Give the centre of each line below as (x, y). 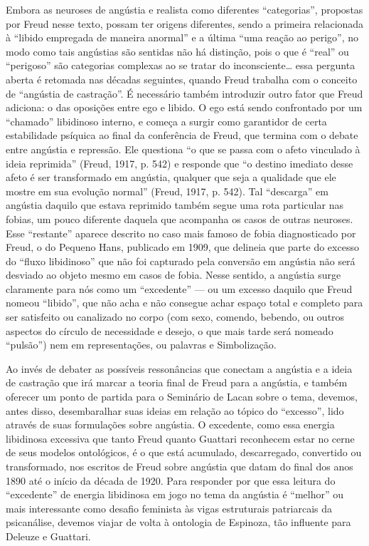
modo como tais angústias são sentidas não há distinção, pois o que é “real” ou (177, 51)
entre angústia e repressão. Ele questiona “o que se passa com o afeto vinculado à (183, 149)
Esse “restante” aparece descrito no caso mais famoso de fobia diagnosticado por (181, 233)
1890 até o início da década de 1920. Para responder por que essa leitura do (171, 480)
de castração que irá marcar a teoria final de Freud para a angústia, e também (177, 382)
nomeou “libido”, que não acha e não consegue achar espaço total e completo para (184, 303)
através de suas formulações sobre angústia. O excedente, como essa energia (170, 424)
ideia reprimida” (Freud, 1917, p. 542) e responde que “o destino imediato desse (180, 163)
